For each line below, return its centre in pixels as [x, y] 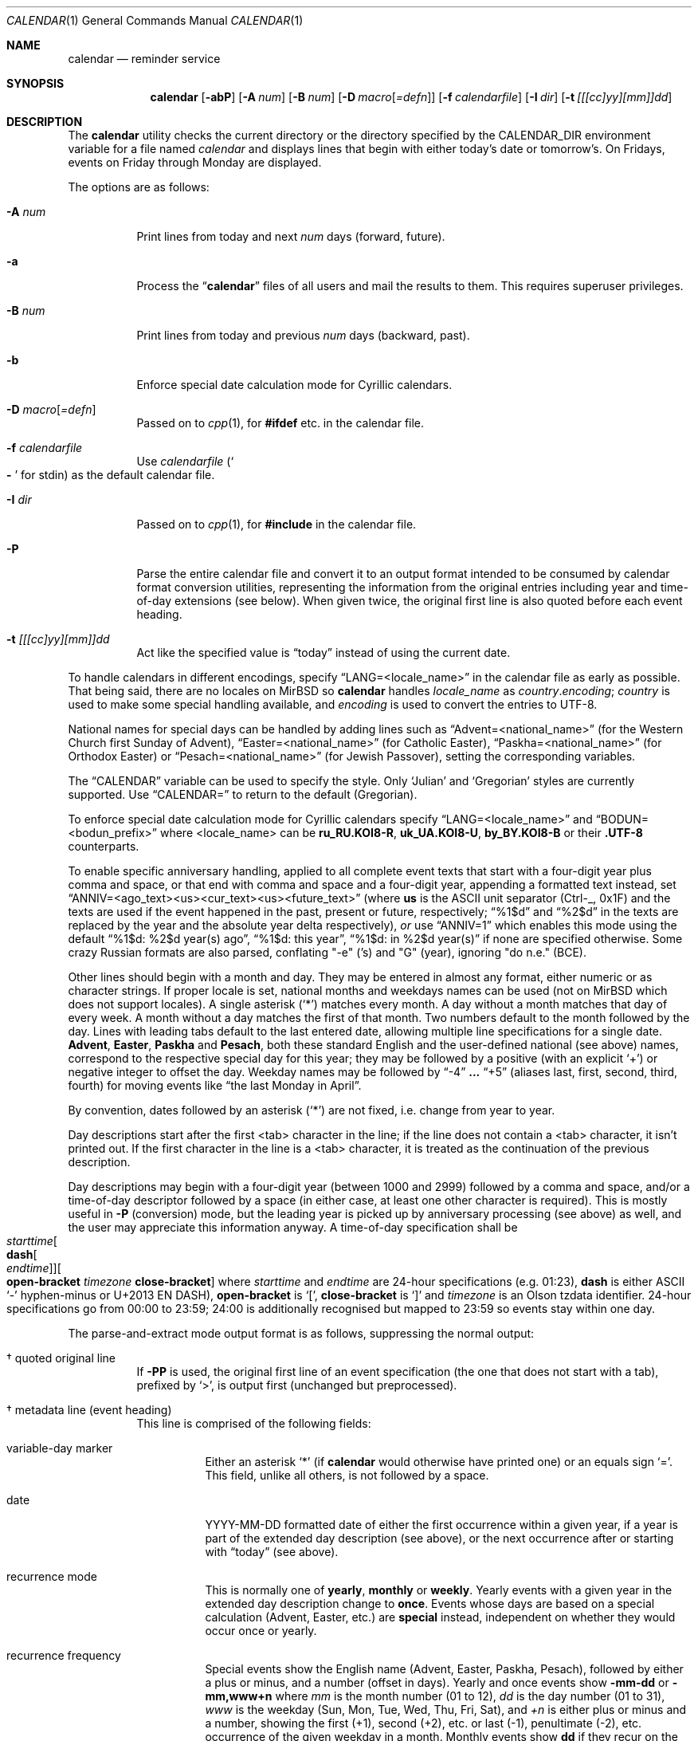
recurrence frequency [64, 1655]
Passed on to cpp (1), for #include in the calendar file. [276, 524]
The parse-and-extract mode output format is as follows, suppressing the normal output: [301, 1333]
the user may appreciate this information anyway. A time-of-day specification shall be [293, 1227]
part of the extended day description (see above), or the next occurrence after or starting [439, 1538]
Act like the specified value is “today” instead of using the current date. [324, 652]
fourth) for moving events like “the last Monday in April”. [215, 1085]
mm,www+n [239, 1696]
